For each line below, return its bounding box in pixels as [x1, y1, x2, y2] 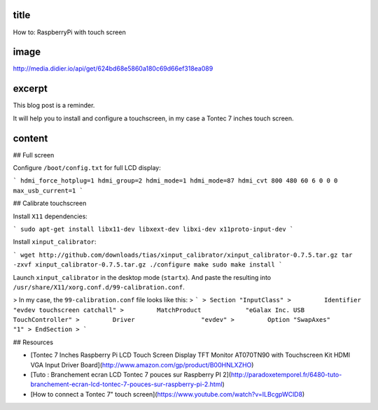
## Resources [13, 338, 54, 346]
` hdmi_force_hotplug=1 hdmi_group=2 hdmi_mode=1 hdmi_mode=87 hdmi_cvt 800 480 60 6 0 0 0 [13, 177, 338, 185]
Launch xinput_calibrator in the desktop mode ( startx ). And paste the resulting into [13, 273, 272, 281]
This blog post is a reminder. [13, 101, 95, 110]
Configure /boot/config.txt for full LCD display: [13, 164, 161, 172]
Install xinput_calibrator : [13, 238, 97, 246]
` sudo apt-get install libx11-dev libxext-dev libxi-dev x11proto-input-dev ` [13, 225, 294, 233]
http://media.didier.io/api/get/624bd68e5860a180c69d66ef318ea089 [13, 64, 213, 73]
